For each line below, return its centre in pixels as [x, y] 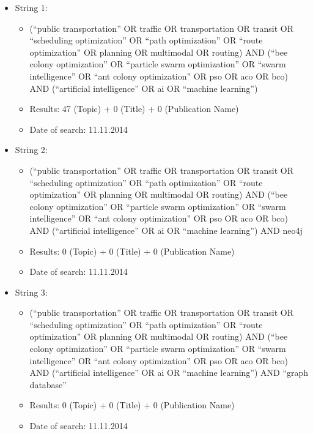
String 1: [31, 7]
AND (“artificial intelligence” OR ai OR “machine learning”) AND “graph [169, 372]
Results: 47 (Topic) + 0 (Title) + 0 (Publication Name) [134, 109]
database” [48, 384]
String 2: [31, 150]
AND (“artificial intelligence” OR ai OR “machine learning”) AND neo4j [166, 230]
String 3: [31, 292]
